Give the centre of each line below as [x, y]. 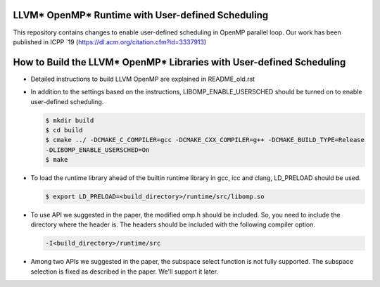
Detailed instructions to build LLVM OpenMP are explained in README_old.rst [143, 79]
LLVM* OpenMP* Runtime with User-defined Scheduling [141, 15]
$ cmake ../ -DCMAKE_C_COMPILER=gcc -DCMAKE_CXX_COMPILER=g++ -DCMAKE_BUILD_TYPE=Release [205, 140]
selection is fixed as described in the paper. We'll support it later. [124, 272]
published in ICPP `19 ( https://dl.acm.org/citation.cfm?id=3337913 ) [110, 42]
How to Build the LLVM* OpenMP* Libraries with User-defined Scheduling [179, 62]
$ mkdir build [70, 120]
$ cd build [64, 130]
